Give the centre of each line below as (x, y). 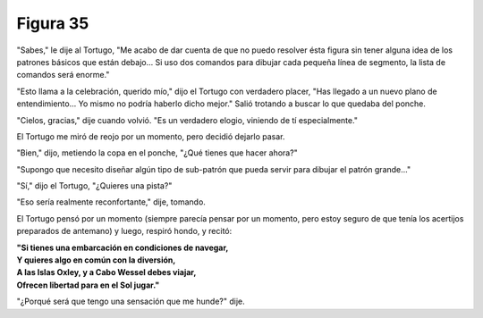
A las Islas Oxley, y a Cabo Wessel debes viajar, (106, 272)
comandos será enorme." (63, 75)
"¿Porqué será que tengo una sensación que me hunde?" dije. (131, 301)
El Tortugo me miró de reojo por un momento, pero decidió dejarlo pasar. (151, 136)
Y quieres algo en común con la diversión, (96, 260)
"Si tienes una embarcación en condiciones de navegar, (123, 247)
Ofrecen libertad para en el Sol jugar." (88, 285)
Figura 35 (53, 23)
